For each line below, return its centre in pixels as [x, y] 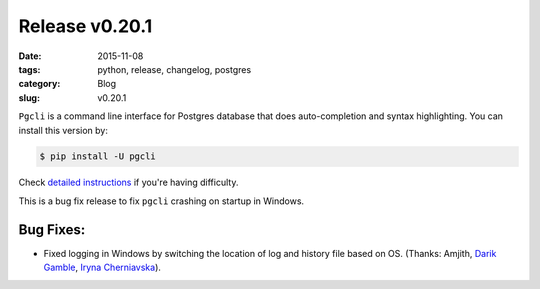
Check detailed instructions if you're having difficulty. [128, 182]
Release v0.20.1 [85, 26]
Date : [30, 56]
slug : [29, 97]
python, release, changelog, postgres [174, 69]
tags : [29, 69]
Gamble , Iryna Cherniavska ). [102, 267]
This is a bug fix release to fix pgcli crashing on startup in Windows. [161, 201]
